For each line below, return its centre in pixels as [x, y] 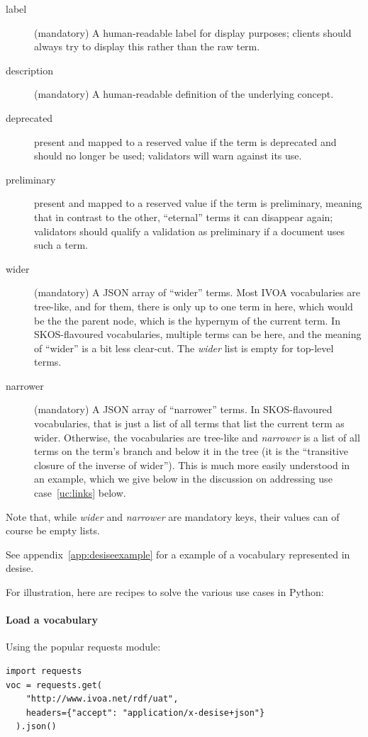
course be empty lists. [53, 530]
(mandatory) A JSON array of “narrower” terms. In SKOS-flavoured [183, 409]
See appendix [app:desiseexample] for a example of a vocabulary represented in [178, 554]
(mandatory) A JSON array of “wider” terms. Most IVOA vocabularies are [197, 292]
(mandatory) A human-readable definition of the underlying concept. [184, 94]
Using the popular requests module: [83, 647]
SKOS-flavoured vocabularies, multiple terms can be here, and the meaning [198, 334]
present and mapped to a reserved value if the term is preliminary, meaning [198, 203]
